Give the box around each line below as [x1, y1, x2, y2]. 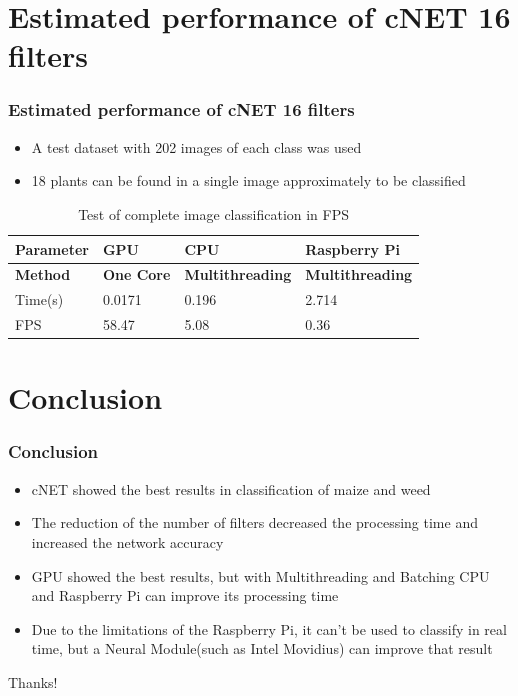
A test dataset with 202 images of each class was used [31, 136, 362, 157]
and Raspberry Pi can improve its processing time [31, 585, 339, 606]
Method [15, 264, 71, 285]
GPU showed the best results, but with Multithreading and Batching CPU [31, 565, 490, 586]
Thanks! [8, 671, 58, 692]
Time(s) [15, 289, 64, 310]
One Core [102, 264, 171, 285]
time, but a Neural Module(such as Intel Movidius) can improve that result [31, 638, 493, 659]
